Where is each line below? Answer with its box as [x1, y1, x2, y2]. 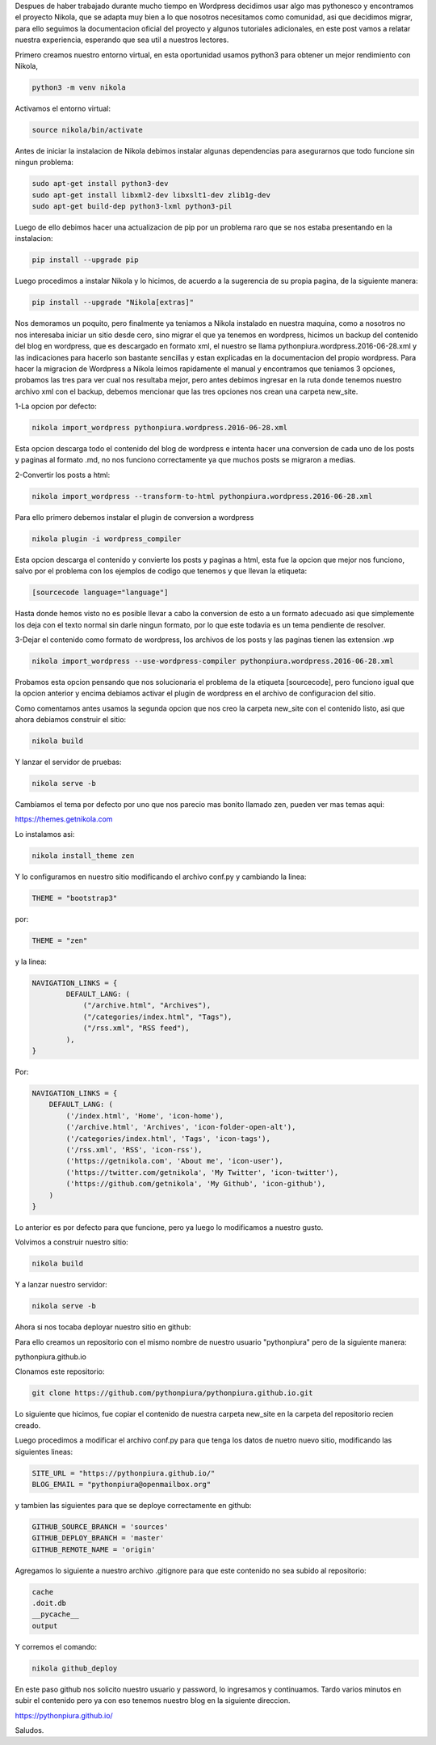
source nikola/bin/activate [31, 125, 143, 134]
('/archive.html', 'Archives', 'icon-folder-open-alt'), [65, 1122, 296, 1132]
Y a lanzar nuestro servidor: [15, 1280, 108, 1290]
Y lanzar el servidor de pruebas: [15, 757, 122, 767]
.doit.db [31, 1599, 67, 1608]
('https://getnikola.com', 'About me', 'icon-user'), [65, 1156, 283, 1166]
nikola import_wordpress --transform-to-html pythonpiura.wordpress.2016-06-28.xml [31, 492, 373, 501]
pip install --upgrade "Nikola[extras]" [31, 298, 194, 307]
